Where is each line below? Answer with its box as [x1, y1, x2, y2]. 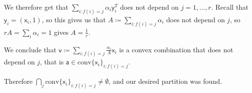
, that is [40, 57, 64, 67]
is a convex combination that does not [119, 44, 233, 54]
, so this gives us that [42, 14, 106, 24]
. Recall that [211, 2, 249, 12]
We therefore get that [4, 2, 68, 12]
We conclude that [4, 44, 57, 54]
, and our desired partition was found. [108, 76, 222, 86]
